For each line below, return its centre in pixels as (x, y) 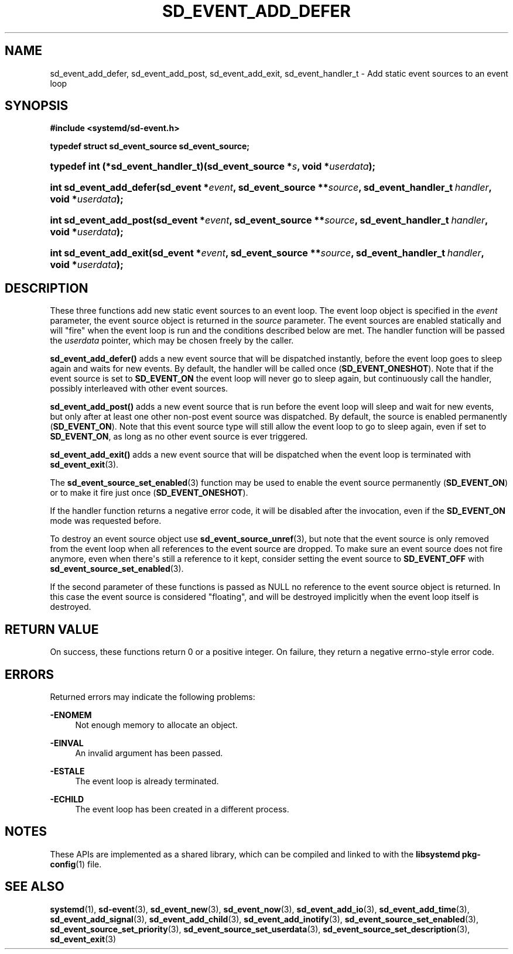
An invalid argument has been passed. (149, 753)
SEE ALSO (35, 887)
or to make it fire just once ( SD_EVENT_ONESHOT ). (149, 493)
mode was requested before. (106, 521)
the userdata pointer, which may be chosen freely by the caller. (172, 341)
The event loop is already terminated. (147, 781)
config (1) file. (76, 864)
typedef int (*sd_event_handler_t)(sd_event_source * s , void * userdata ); (213, 167)
